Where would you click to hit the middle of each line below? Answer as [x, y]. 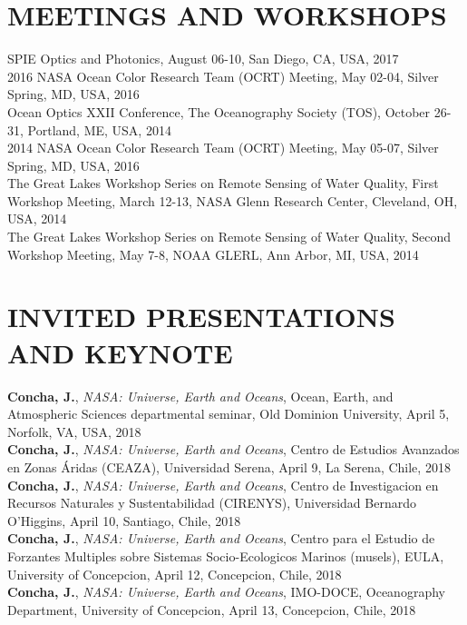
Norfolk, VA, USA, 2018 [74, 431]
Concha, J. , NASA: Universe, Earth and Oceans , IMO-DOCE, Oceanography [226, 592]
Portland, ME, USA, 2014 [99, 129]
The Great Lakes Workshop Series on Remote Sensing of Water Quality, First [223, 183]
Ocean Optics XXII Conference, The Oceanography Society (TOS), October [219, 111]
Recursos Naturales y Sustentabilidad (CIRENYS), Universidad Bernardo [212, 503]
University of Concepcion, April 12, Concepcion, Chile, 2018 [175, 574]
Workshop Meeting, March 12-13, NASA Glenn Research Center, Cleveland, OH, [233, 200]
